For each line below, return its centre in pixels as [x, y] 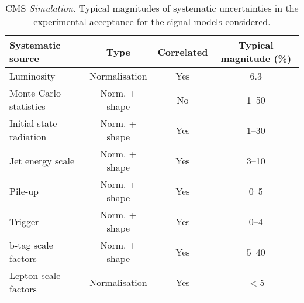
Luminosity [32, 76]
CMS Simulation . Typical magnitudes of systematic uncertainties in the [152, 8]
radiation [28, 137]
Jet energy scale [42, 160]
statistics [27, 106]
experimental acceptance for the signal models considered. [152, 21]
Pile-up [24, 191]
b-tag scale [31, 245]
